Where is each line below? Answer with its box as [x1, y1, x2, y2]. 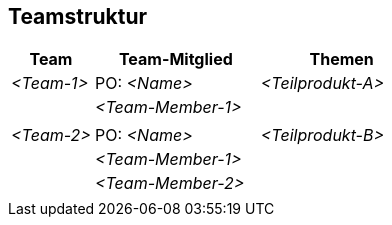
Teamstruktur [8, 4, 148, 29]
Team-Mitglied [118, 49, 233, 70]
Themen [309, 49, 374, 70]
